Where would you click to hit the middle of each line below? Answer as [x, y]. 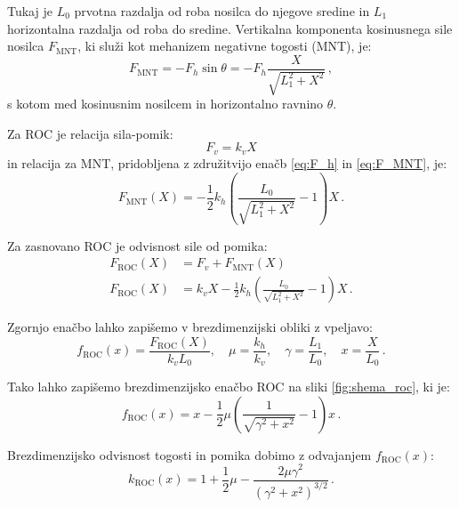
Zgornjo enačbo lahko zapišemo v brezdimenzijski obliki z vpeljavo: [190, 327]
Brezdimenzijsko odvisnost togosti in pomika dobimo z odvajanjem [189, 454]
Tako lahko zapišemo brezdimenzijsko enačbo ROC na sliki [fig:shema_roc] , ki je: [229, 387]
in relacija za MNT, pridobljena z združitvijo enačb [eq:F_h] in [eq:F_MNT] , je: [227, 162]
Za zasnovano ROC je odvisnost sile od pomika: [137, 245]
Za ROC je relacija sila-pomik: [90, 133]
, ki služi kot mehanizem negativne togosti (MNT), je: [225, 46]
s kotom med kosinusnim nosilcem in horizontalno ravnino [165, 104]
